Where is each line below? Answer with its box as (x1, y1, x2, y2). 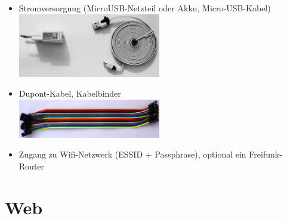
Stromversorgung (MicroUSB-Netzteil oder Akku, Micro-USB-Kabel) (18, 2, 271, 14)
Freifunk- (249, 148, 282, 161)
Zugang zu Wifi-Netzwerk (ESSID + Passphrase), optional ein (18, 148, 246, 161)
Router (18, 159, 45, 172)
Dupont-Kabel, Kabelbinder (18, 87, 121, 100)
